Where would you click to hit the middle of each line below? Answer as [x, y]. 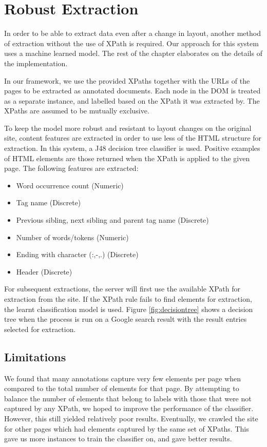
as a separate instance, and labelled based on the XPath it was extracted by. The [132, 100]
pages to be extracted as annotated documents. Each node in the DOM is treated [132, 91]
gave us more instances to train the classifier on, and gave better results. [118, 439]
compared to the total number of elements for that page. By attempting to [122, 388]
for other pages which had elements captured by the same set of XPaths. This [127, 428]
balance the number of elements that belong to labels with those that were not [128, 398]
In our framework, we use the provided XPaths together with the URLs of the [127, 80]
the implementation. [36, 63]
